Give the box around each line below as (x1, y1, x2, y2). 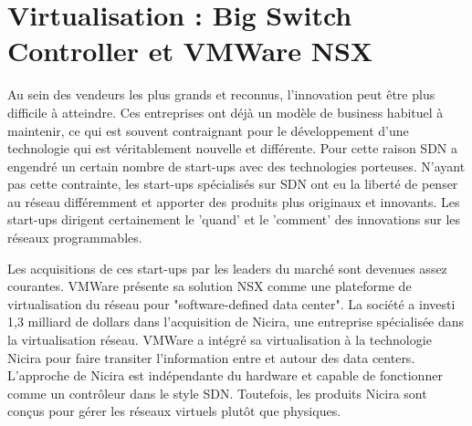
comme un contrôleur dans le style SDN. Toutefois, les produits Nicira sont (7, 383, 427, 402)
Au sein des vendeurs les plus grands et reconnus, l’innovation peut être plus (7, 85, 435, 104)
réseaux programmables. (7, 228, 142, 247)
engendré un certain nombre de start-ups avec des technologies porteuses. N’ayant (7, 156, 466, 175)
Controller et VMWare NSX (7, 32, 373, 69)
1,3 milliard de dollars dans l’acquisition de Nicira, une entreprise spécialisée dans (7, 312, 465, 331)
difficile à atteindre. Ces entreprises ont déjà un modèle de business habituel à (7, 102, 444, 121)
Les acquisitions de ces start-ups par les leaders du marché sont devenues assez (7, 258, 447, 277)
